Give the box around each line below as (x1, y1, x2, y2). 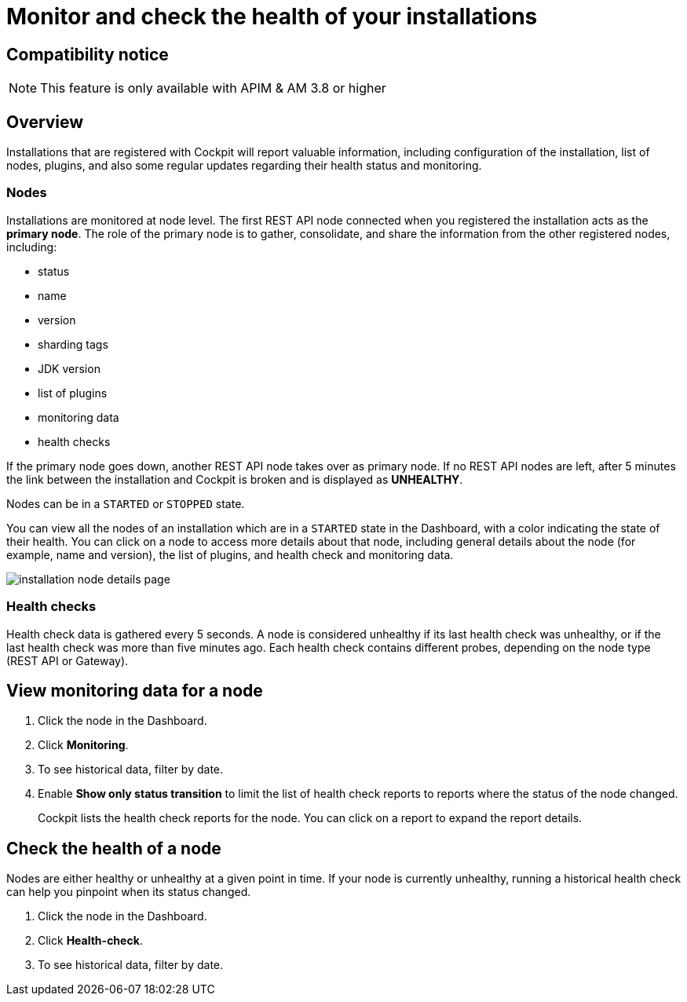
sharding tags (38, 337, 108, 351)
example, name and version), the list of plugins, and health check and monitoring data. (6, 547, 454, 561)
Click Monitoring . (38, 738, 129, 752)
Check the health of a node (6, 838, 221, 858)
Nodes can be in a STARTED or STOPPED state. (6, 496, 245, 510)
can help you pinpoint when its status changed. (6, 885, 251, 899)
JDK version (38, 361, 100, 375)
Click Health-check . (38, 934, 143, 948)
